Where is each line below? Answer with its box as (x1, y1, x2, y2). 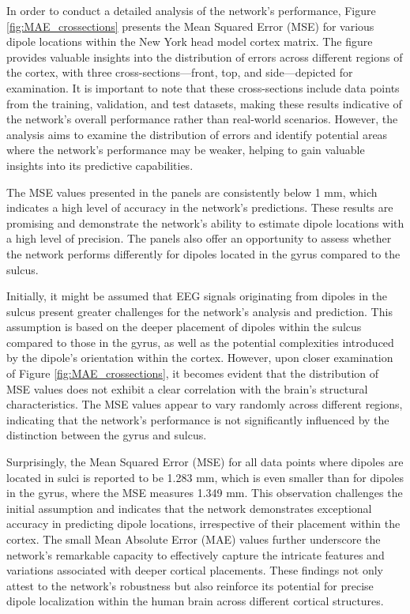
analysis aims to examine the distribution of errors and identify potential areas (6, 126, 388, 142)
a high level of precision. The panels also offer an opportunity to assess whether (6, 230, 392, 247)
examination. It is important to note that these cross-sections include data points (6, 79, 400, 96)
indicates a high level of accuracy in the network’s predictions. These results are (6, 199, 393, 216)
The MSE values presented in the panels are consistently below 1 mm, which (6, 183, 378, 200)
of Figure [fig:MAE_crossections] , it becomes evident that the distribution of (6, 365, 379, 382)
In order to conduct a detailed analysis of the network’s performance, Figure (6, 2, 376, 18)
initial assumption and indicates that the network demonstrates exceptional (6, 499, 372, 516)
